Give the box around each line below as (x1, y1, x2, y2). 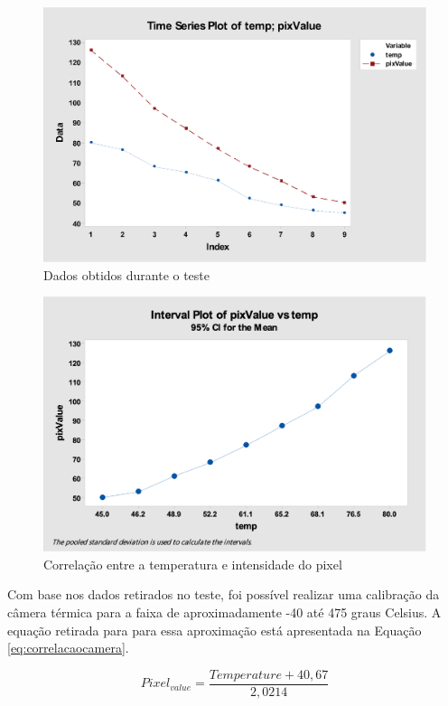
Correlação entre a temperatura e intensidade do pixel (43, 554, 342, 573)
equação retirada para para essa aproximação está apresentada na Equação (7, 620, 422, 639)
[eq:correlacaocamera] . (7, 638, 129, 657)
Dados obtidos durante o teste (43, 265, 210, 284)
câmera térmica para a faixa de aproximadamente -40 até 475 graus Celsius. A (7, 602, 442, 621)
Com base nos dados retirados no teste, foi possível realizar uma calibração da (7, 585, 440, 604)
